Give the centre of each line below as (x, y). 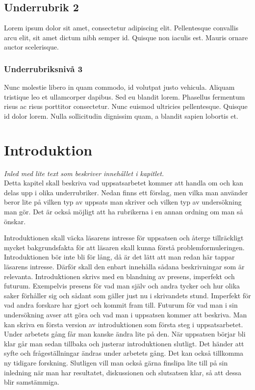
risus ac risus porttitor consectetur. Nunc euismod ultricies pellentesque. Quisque (126, 106)
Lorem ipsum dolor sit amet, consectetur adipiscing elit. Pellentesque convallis (121, 28)
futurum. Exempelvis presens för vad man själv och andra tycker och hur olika (122, 286)
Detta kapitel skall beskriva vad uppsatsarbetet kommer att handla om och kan (124, 183)
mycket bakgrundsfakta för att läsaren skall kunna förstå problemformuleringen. (124, 247)
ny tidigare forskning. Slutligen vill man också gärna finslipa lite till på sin (116, 362)
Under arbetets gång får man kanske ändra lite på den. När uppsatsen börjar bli (125, 334)
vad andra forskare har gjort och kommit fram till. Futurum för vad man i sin (121, 305)
